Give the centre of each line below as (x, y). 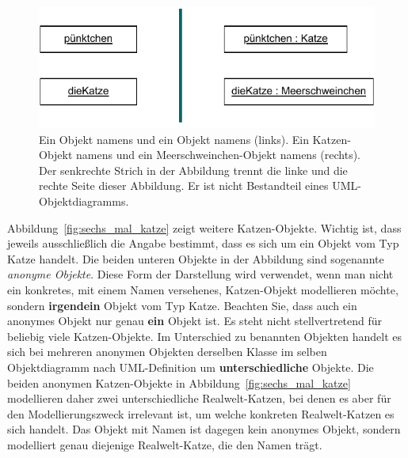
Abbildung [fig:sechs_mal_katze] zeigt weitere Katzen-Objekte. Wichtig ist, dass (204, 227)
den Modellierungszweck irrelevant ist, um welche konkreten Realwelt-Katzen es (201, 413)
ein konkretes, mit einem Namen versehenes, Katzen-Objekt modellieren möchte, (203, 290)
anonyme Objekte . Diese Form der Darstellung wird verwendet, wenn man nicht (200, 274)
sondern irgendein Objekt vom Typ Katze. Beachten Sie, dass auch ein (182, 305)
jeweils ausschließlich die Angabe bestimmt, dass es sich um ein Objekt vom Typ (203, 243)
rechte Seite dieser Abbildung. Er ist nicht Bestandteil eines (184, 185)
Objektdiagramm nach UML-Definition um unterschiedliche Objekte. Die (191, 367)
